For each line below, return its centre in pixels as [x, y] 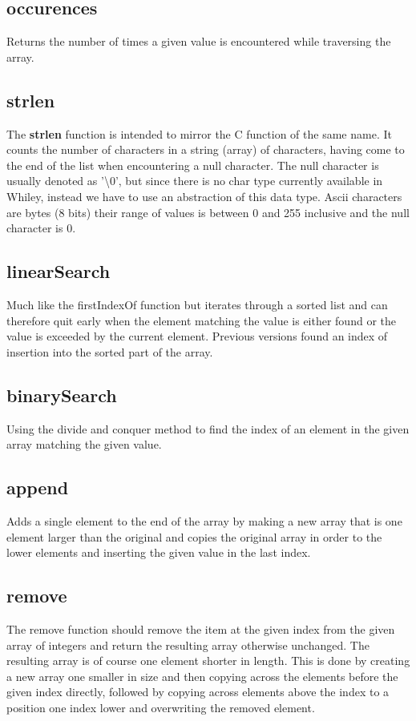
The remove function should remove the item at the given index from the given [201, 628]
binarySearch [62, 395]
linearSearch [59, 271]
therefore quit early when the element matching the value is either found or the [201, 320]
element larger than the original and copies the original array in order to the [194, 536]
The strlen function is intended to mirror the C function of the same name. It [199, 133]
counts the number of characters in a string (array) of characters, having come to [206, 149]
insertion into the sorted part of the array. [110, 351]
